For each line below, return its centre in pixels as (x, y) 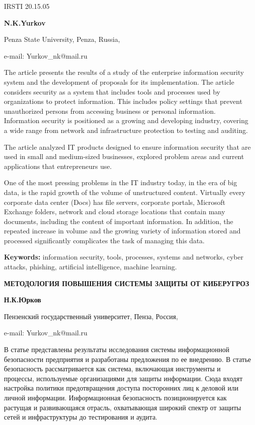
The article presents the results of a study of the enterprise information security (124, 72)
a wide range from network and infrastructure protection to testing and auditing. (126, 130)
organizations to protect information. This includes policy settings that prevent (123, 101)
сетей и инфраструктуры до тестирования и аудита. (81, 417)
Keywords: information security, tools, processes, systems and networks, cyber (124, 257)
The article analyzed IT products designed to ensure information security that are (127, 147)
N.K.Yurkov (25, 22)
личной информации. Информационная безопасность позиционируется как (115, 397)
